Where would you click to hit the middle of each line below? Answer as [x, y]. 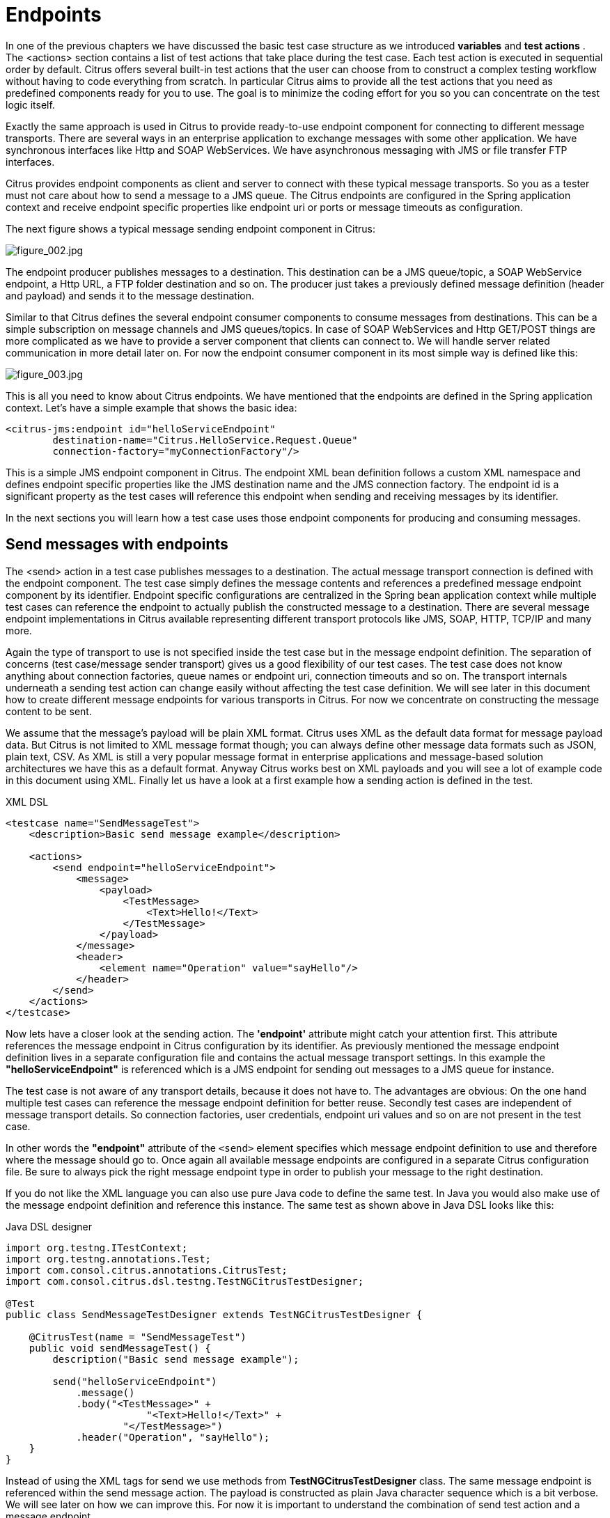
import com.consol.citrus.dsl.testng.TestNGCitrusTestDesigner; [185, 1281]
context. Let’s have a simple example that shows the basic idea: [151, 407]
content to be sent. [49, 711]
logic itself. [30, 104]
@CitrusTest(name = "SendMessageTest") [138, 1337]
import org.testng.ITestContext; [97, 1247]
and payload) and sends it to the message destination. [130, 295]
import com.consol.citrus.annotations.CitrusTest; [147, 1270]
